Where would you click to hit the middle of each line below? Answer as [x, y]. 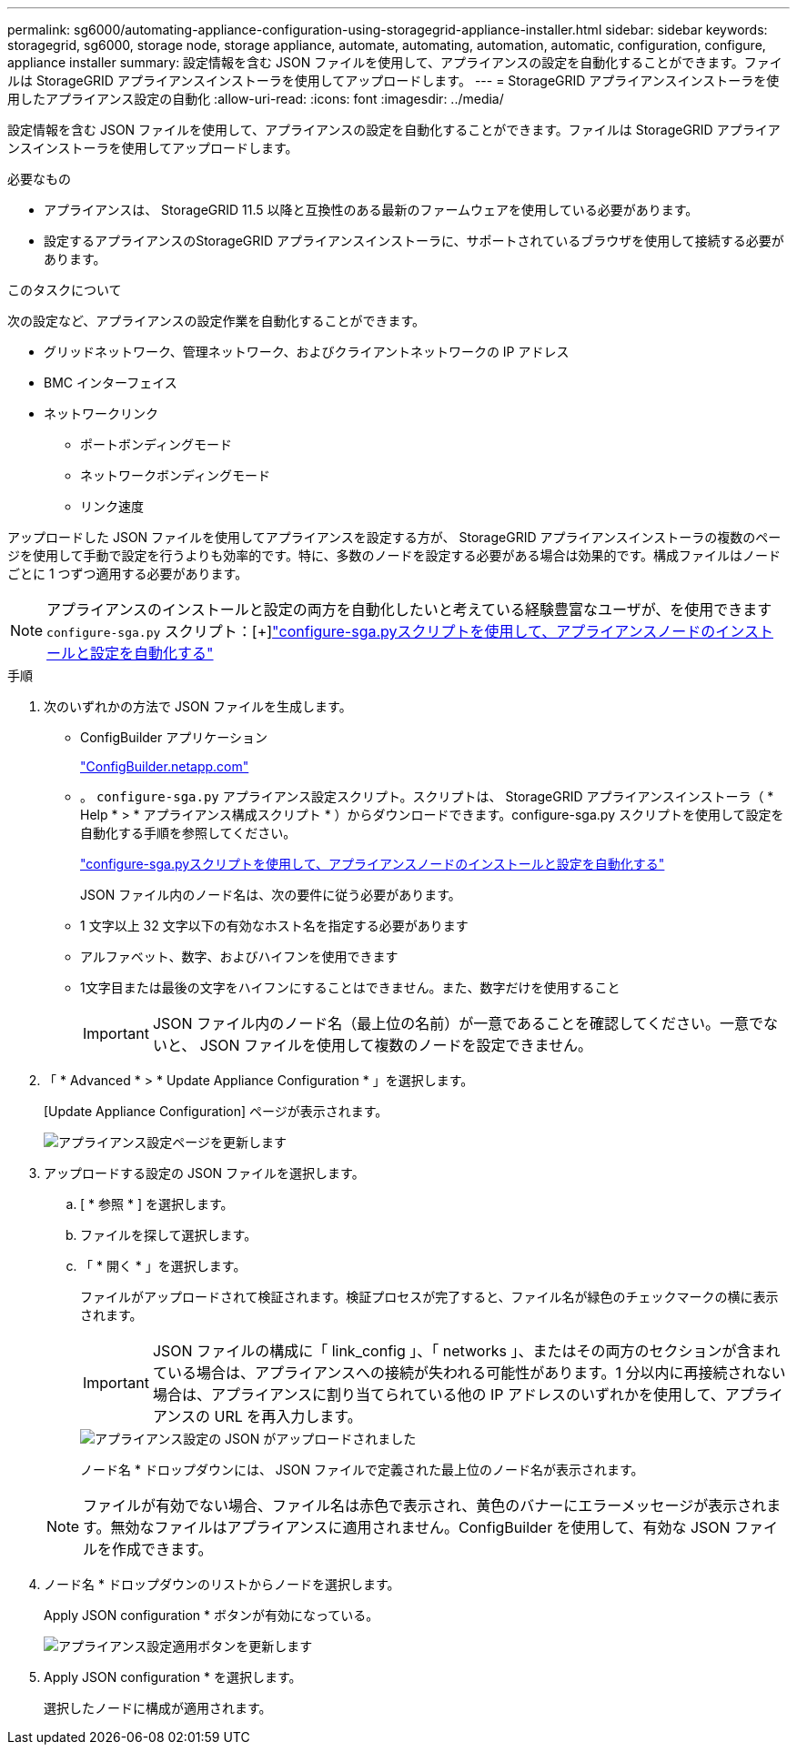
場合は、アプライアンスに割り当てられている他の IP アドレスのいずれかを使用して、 [439, 1395]
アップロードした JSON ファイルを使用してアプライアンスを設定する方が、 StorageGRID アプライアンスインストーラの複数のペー [394, 537]
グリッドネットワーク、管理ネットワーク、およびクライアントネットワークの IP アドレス [307, 352]
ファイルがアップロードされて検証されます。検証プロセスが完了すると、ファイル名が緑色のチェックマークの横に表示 [429, 1297]
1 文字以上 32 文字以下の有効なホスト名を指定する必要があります [274, 926]
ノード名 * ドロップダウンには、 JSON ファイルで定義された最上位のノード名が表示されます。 [362, 1470]
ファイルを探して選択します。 [169, 1235]
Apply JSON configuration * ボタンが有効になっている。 [212, 1615]
